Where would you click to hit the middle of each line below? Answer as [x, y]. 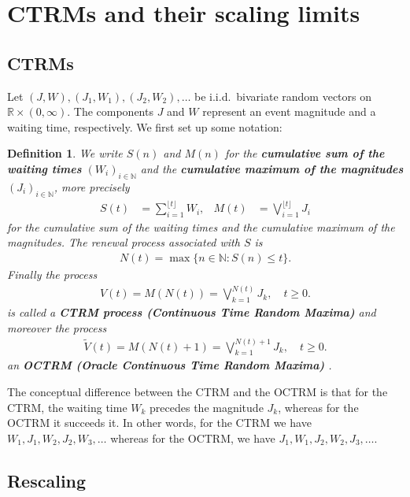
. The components [110, 111]
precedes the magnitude [207, 407]
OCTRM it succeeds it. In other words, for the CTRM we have [159, 423]
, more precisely [92, 186]
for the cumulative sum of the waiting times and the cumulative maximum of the [201, 226]
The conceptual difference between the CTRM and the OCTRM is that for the [198, 391]
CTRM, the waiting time [67, 407]
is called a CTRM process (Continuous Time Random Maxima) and [192, 312]
